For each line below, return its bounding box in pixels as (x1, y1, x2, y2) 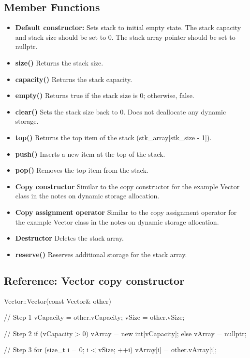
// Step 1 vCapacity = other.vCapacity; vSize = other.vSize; (4, 312, 185, 322)
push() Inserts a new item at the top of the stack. (15, 148, 165, 159)
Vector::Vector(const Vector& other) (4, 295, 111, 306)
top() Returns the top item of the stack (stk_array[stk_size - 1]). (15, 132, 212, 142)
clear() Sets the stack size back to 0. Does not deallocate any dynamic (15, 106, 226, 116)
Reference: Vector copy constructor (4, 273, 185, 288)
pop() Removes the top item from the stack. (15, 165, 148, 175)
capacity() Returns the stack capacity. (15, 74, 132, 84)
